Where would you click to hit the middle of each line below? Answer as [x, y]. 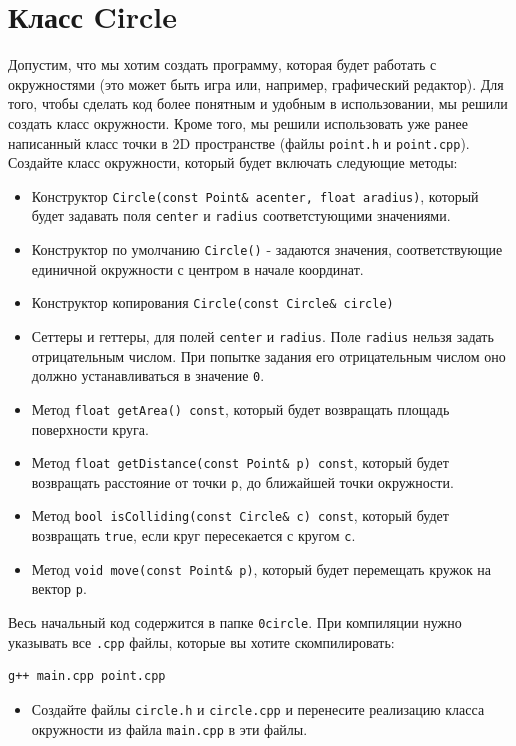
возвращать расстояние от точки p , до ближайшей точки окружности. [242, 481]
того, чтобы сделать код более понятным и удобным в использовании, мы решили [258, 103]
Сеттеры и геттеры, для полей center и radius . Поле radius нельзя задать [262, 335]
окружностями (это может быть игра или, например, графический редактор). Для [256, 83]
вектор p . [59, 588]
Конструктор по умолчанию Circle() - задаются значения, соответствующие [267, 249]
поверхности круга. [90, 428]
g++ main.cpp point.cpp [87, 676]
